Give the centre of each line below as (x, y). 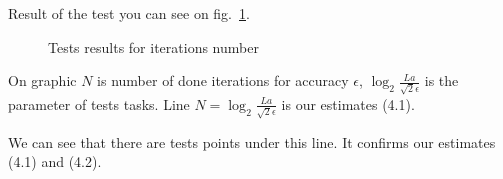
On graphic (42, 80)
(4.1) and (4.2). (55, 161)
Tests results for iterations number (153, 46)
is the (441, 80)
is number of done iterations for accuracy (223, 80)
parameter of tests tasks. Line (99, 103)
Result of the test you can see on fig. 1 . (129, 13)
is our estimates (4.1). (348, 103)
